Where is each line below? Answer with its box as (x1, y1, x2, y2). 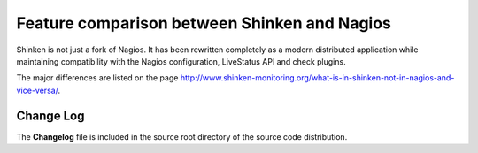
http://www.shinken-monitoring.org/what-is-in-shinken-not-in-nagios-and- (180, 73, 455, 83)
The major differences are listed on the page (16, 73, 179, 83)
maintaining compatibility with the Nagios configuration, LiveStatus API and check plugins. (16, 56, 346, 66)
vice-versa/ (16, 85, 58, 96)
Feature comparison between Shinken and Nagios (16, 13, 391, 33)
